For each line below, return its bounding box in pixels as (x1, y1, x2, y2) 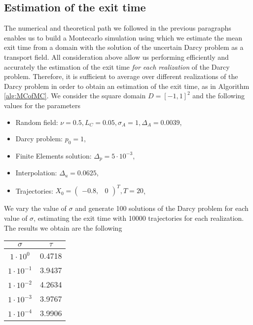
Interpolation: (15, 167, 57, 178)
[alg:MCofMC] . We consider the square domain (4, 90, 146, 101)
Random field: (15, 117, 58, 127)
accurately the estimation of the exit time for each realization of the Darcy (4, 61, 230, 72)
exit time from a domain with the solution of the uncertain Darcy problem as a (4, 42, 244, 52)
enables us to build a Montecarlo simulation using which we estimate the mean (4, 32, 242, 42)
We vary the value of (4, 203, 67, 213)
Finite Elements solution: (15, 150, 92, 161)
